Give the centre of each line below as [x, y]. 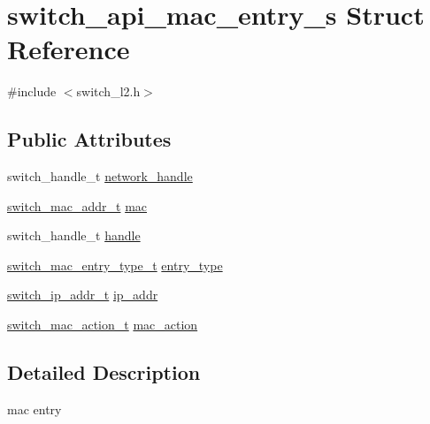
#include [32, 91]
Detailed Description [104, 372]
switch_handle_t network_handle [100, 176]
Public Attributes [89, 139]
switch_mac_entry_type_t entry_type [115, 265]
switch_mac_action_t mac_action [103, 325]
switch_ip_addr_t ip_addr [83, 295]
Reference [69, 49]
